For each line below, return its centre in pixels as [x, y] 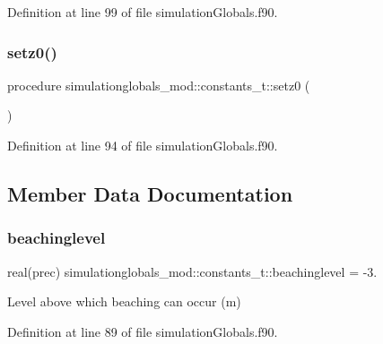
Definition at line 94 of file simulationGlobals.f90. [143, 145]
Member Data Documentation [150, 193]
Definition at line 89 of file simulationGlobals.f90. [143, 331]
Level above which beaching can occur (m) [124, 301]
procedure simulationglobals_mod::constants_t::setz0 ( [159, 85]
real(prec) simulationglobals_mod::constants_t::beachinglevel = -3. [192, 271]
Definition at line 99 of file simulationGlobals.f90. [143, 12]
